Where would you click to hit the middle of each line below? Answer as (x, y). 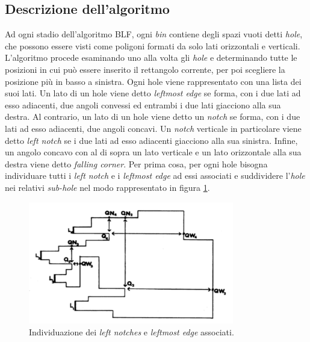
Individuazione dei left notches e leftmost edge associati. (132, 331)
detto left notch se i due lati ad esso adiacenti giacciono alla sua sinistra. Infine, (151, 140)
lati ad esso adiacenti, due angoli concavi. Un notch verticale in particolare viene (153, 128)
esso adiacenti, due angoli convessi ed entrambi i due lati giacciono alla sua (143, 104)
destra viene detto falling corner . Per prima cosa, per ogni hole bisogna (136, 163)
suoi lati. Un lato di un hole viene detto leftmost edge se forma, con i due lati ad (153, 93)
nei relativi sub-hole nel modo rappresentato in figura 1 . (107, 187)
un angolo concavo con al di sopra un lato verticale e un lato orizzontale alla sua (153, 152)
